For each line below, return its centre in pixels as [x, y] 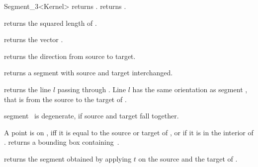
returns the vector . [34, 39]
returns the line [28, 89]
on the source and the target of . [188, 158]
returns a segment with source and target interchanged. [88, 73]
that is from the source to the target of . [65, 99]
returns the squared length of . [50, 23]
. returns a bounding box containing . [62, 142]
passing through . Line [92, 89]
